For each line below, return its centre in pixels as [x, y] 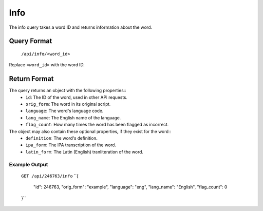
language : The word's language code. [65, 111]
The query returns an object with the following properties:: [68, 91]
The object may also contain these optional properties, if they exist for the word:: [90, 131]
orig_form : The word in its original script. [68, 104]
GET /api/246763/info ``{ [50, 176]
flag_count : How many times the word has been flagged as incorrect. [97, 125]
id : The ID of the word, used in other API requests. [76, 97]
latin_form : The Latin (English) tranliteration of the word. [85, 152]
